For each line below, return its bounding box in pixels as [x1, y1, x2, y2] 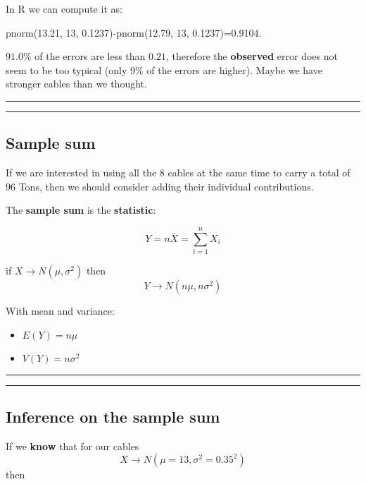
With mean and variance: [6, 303, 115, 318]
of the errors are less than [34, 49, 146, 63]
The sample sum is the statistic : [6, 202, 156, 217]
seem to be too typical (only [6, 62, 127, 77]
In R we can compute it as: [6, 1, 122, 16]
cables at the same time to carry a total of [168, 165, 351, 180]
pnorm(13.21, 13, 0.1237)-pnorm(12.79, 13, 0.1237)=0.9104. [6, 25, 262, 40]
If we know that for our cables [6, 438, 139, 453]
